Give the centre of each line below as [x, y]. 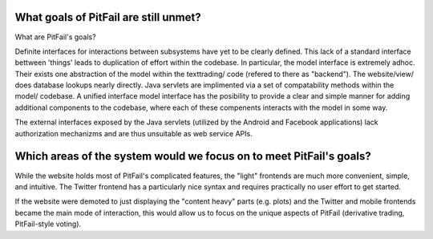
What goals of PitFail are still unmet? [108, 17]
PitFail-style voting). [48, 224]
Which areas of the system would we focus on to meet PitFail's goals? [193, 156]
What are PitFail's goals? [55, 37]
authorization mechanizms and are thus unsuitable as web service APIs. [134, 133]
